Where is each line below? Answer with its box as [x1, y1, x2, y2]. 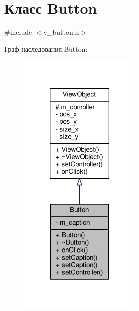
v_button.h [43, 27, 79, 37]
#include [4, 27, 32, 37]
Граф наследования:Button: [4, 43, 88, 54]
